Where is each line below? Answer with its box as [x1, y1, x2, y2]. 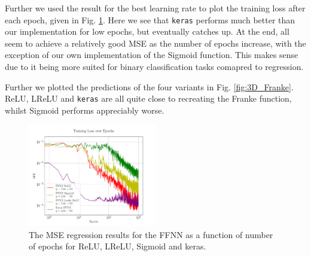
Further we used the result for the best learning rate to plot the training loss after [5, 2, 306, 14]
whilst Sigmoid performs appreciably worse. [5, 103, 164, 116]
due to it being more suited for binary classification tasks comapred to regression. [5, 60, 304, 73]
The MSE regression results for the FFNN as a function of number [29, 228, 273, 240]
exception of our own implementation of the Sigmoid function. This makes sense [5, 48, 298, 61]
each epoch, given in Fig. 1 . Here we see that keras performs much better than [5, 13, 295, 26]
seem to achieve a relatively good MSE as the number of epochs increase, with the [5, 36, 306, 49]
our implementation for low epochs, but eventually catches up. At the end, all [5, 25, 289, 38]
